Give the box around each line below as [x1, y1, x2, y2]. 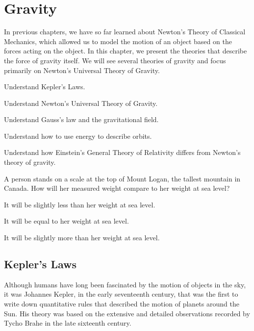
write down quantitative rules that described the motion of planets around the [4, 299, 239, 309]
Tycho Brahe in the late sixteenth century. [4, 318, 131, 328]
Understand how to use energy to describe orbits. [4, 130, 152, 141]
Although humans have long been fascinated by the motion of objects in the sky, [4, 279, 246, 289]
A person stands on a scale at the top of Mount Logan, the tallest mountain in [4, 173, 241, 183]
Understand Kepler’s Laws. [4, 81, 85, 92]
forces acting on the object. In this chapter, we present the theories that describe [4, 46, 247, 56]
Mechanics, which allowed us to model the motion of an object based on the [4, 36, 232, 46]
